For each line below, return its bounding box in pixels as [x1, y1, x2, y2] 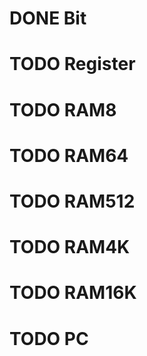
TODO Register [9, 53, 136, 76]
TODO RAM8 [9, 98, 117, 121]
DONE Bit [9, 7, 87, 30]
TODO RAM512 [9, 190, 136, 212]
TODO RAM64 [9, 144, 129, 167]
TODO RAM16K [9, 282, 137, 304]
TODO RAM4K [9, 236, 131, 259]
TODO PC [9, 327, 89, 350]
